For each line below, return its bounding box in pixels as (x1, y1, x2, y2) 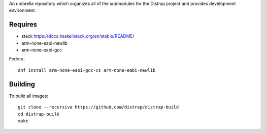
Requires (9, 20, 37, 29)
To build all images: (9, 93, 49, 99)
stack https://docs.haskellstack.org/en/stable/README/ (21, 33, 134, 39)
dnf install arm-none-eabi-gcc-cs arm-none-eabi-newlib (18, 67, 156, 73)
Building (9, 80, 35, 88)
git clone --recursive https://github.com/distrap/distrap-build (18, 105, 179, 110)
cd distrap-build (18, 111, 60, 117)
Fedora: (9, 56, 25, 62)
